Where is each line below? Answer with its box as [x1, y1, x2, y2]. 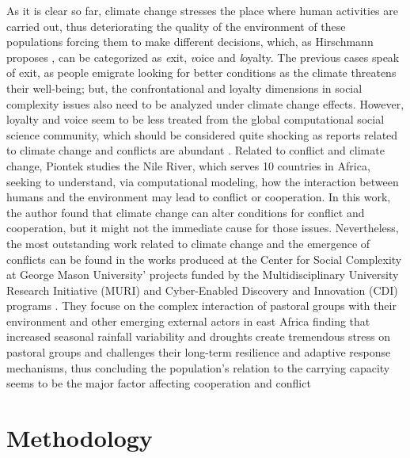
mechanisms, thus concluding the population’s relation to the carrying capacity [6, 359, 390, 376]
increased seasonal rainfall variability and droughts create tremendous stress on [6, 328, 391, 345]
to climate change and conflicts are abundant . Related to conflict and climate [6, 142, 385, 158]
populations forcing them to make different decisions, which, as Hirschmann [6, 33, 374, 50]
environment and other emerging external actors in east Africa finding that [6, 312, 370, 329]
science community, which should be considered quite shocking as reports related [6, 126, 398, 143]
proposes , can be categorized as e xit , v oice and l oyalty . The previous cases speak [6, 48, 400, 65]
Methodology [6, 422, 153, 454]
